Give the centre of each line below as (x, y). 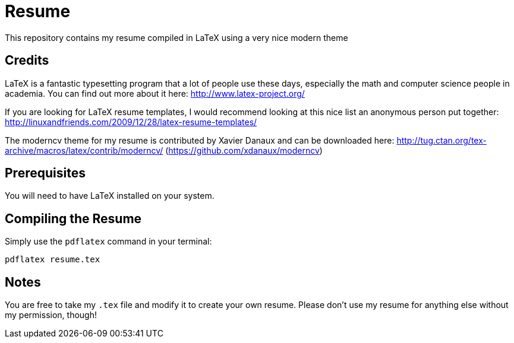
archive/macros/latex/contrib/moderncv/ (84, 150)
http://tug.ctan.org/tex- (442, 140)
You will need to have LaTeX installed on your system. (110, 196)
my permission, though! (51, 315)
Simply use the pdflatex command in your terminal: (108, 242)
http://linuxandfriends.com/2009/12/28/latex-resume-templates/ (131, 122)
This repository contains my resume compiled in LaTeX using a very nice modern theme (176, 37)
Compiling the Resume (73, 218)
